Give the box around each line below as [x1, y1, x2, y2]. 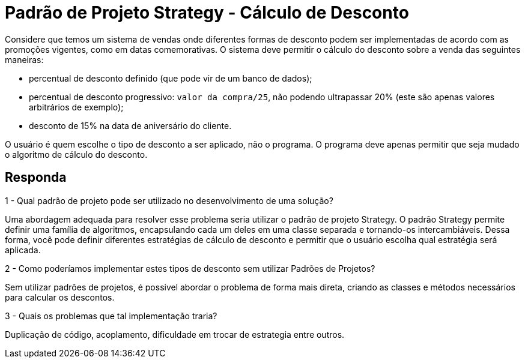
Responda [5, 170, 67, 185]
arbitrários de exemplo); [29, 101, 124, 112]
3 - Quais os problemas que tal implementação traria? [5, 310, 217, 321]
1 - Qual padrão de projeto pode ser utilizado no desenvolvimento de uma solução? [5, 195, 333, 206]
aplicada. [5, 244, 41, 255]
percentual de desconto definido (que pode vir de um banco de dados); [29, 73, 312, 83]
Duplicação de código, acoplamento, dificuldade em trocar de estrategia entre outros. [5, 329, 345, 340]
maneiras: [5, 54, 44, 65]
